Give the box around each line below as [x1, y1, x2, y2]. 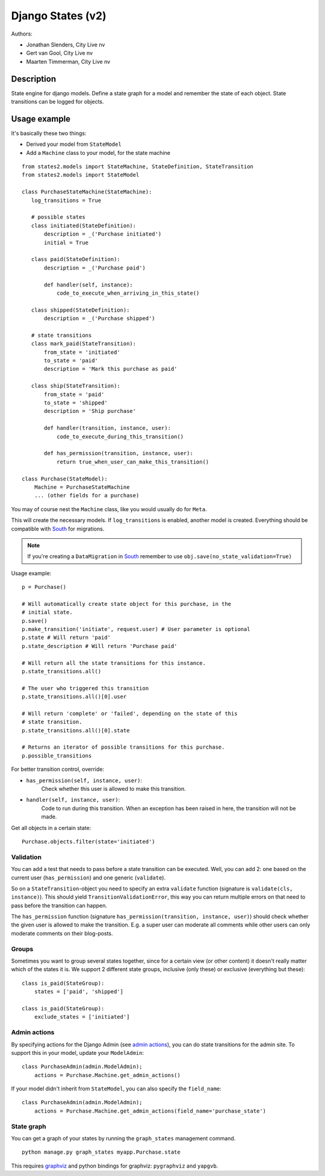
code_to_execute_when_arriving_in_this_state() [56, 289, 200, 297]
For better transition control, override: [11, 766, 105, 773]
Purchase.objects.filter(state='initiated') [22, 838, 156, 845]
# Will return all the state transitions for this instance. [22, 659, 206, 666]
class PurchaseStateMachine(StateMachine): [22, 189, 152, 195]
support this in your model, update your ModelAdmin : [11, 1049, 144, 1056]
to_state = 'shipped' [44, 400, 108, 406]
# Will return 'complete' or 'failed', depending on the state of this [22, 710, 238, 717]
